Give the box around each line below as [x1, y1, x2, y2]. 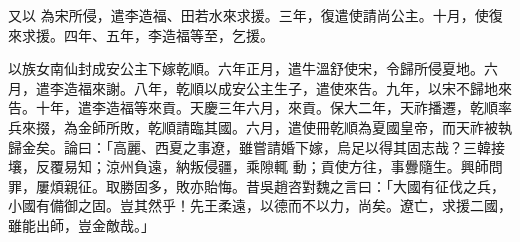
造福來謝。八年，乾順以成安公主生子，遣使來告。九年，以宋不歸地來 [63, 77, 512, 98]
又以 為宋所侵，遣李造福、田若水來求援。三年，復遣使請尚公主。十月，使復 [8, 5, 503, 25]
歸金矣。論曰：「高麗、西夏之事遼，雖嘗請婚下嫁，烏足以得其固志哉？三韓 [8, 136, 491, 157]
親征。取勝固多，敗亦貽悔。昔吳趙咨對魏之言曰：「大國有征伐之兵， [63, 175, 505, 196]
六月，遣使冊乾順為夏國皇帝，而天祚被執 [245, 116, 512, 137]
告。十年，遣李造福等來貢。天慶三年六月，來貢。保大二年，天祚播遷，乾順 [8, 97, 498, 118]
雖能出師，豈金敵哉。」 [8, 214, 155, 235]
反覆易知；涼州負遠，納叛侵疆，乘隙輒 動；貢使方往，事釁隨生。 [35, 156, 461, 177]
